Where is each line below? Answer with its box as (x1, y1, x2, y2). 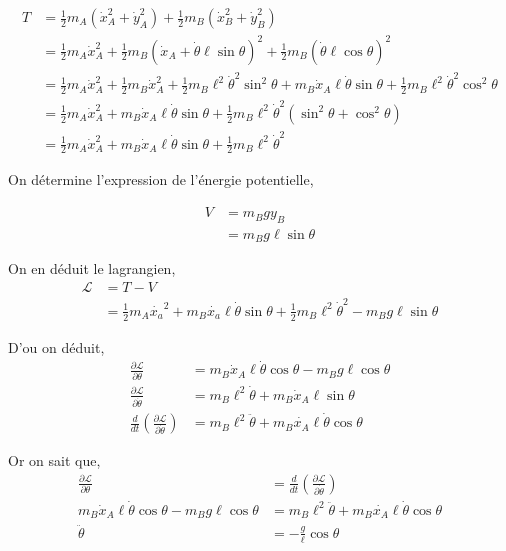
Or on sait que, (8, 450, 101, 471)
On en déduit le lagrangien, (8, 258, 176, 279)
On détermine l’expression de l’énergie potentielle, (8, 169, 314, 190)
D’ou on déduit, (8, 336, 105, 357)
